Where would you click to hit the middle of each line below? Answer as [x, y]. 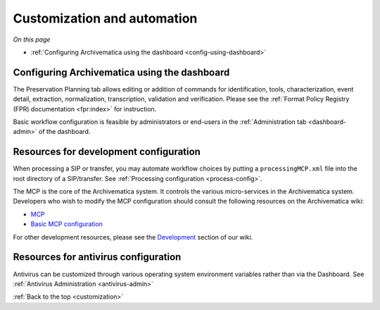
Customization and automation [105, 18]
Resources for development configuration [107, 152]
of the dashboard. [65, 132]
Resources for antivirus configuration [97, 257]
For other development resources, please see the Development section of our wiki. [133, 237]
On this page [32, 39]
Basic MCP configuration [67, 224]
